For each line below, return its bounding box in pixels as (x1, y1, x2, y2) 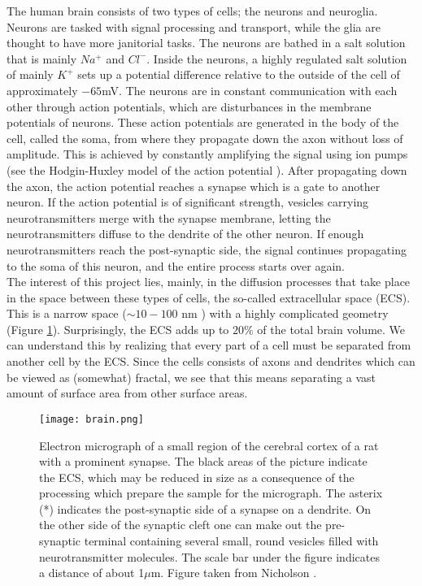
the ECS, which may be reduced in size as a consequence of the (39, 468, 355, 485)
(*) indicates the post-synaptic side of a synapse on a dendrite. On (39, 500, 372, 517)
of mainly (7, 66, 54, 83)
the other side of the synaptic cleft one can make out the (39, 516, 322, 533)
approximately (7, 81, 78, 98)
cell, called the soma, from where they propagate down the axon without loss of (7, 129, 403, 146)
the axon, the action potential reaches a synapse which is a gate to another (7, 177, 381, 194)
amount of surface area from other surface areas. (7, 384, 248, 402)
